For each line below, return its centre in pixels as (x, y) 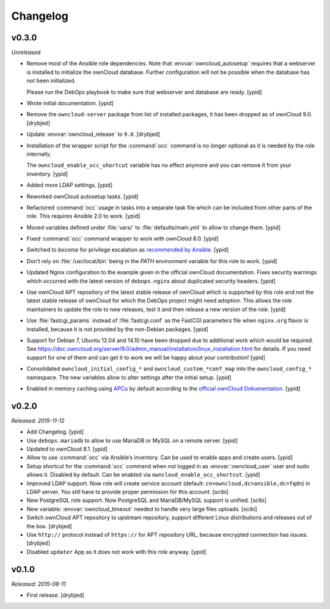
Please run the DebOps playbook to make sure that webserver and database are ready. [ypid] (144, 92)
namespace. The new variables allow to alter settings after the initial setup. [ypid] (129, 377)
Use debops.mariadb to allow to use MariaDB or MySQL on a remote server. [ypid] (132, 440)
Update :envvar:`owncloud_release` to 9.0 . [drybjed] (93, 134)
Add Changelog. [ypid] (55, 432)
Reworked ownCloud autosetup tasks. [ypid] (82, 196)
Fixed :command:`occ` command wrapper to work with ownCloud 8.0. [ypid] (123, 239)
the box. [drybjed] (49, 526)
